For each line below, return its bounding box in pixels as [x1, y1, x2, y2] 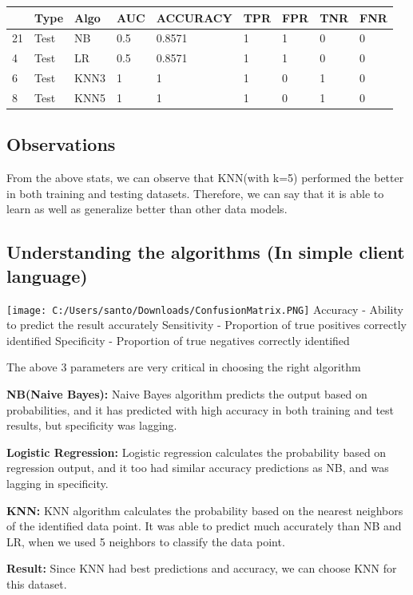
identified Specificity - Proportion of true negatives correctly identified [6, 331, 350, 348]
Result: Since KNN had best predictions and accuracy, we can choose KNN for [6, 560, 397, 577]
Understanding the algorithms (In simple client [6, 240, 405, 264]
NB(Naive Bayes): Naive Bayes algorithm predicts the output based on [6, 385, 367, 402]
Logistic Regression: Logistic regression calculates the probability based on [6, 443, 387, 460]
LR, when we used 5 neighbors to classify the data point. [6, 533, 285, 549]
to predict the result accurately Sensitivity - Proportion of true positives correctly [6, 316, 407, 333]
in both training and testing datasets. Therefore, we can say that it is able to [6, 184, 384, 201]
